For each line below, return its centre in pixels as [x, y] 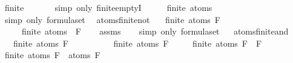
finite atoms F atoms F [52, 55]
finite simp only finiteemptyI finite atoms [108, 7]
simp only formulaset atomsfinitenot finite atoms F [113, 19]
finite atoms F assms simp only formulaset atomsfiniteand [155, 31]
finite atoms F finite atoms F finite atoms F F [137, 43]
